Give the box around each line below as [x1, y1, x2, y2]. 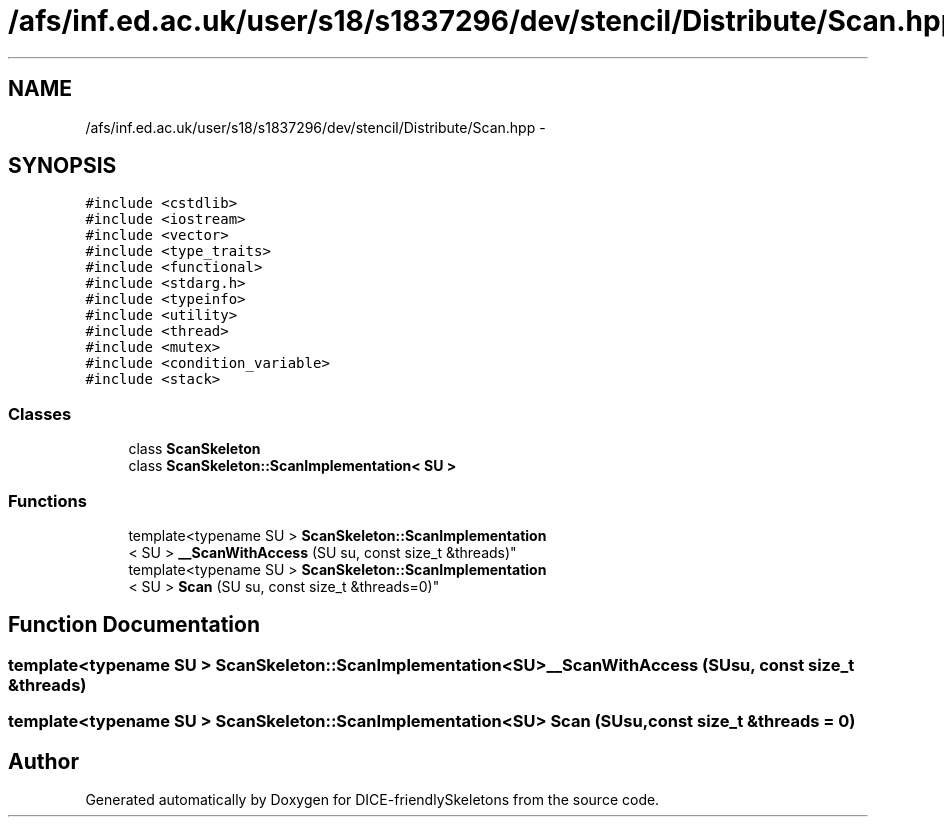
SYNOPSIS [8, 153, 117, 179]
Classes [8, 403, 72, 424]
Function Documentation [8, 612, 260, 638]
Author [8, 748, 79, 774]
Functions [8, 490, 87, 511]
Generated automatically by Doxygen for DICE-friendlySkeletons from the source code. [85, 791, 660, 808]
